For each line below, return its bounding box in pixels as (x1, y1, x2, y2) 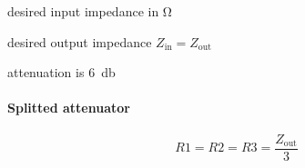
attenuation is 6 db (7, 63, 116, 82)
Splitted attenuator (7, 98, 130, 117)
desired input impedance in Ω (7, 2, 172, 20)
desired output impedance (7, 32, 152, 51)
